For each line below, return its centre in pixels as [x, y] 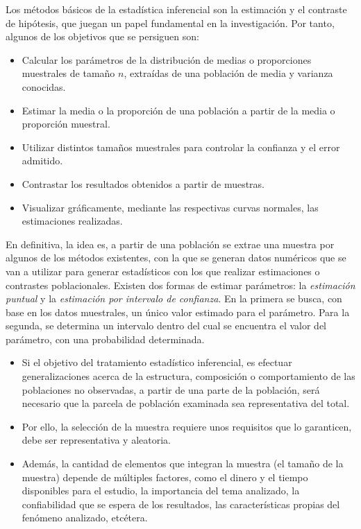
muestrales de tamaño [68, 73]
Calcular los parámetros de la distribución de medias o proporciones [167, 59]
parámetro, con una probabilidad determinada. [105, 339]
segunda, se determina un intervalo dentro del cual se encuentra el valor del [166, 326]
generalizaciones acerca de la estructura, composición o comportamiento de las [188, 376]
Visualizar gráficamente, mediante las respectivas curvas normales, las [170, 207]
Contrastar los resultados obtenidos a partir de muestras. [143, 183]
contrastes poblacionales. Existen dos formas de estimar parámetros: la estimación [180, 285]
